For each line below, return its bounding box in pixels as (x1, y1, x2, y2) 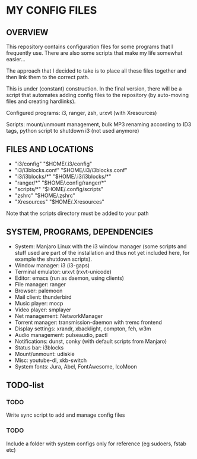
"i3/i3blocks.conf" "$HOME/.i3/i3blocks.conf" (14, 166, 128, 173)
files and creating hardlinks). (6, 98, 76, 105)
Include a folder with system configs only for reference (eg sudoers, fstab (6, 440, 187, 447)
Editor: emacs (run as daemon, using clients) (14, 274, 125, 282)
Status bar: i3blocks (14, 344, 64, 351)
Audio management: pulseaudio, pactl (14, 331, 108, 338)
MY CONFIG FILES (6, 4, 97, 17)
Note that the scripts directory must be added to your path (6, 210, 149, 217)
